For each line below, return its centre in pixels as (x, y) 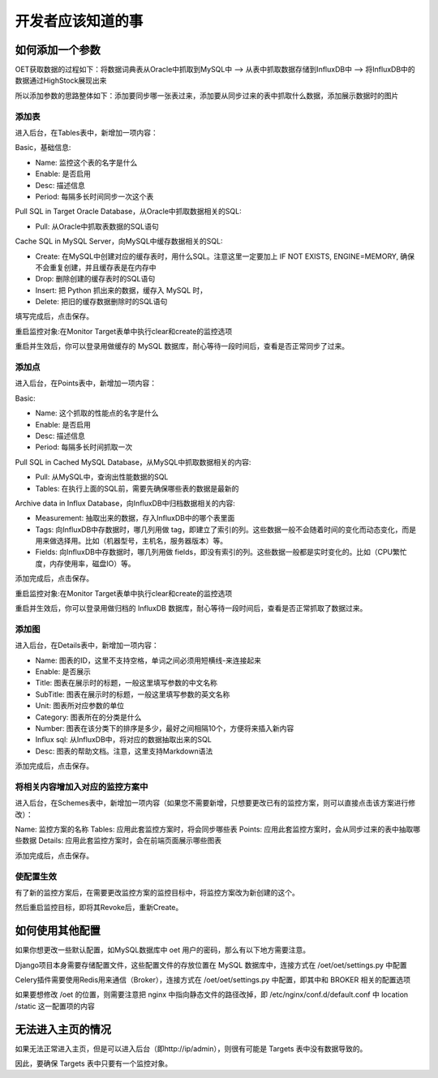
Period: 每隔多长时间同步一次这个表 (94, 196)
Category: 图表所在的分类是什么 (88, 717)
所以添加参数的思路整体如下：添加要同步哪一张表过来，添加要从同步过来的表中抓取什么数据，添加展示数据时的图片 (207, 95)
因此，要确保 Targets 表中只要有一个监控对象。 (94, 1063)
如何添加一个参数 (58, 50)
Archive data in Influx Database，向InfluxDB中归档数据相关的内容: (125, 503)
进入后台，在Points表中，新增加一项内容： (86, 383)
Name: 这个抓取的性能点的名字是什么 (97, 413)
